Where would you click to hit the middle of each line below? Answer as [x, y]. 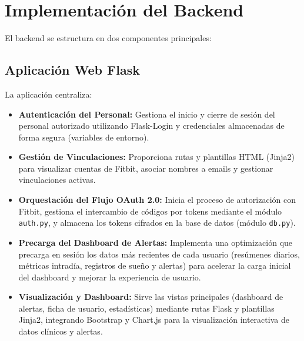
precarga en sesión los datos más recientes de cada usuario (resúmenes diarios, [159, 254]
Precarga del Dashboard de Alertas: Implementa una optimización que [156, 242]
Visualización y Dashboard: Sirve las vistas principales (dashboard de [151, 297]
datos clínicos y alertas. [61, 331]
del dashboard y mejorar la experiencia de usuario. [110, 277]
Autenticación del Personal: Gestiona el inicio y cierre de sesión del [147, 114]
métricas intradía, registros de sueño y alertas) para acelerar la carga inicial [155, 265]
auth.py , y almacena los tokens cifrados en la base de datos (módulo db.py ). [157, 223]
